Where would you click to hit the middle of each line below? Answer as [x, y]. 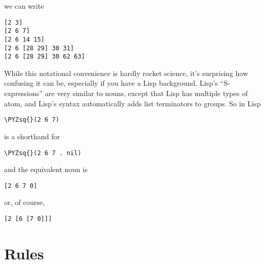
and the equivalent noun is [46, 169]
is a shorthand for [32, 136]
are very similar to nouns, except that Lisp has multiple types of [146, 93]
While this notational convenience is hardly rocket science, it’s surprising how [126, 73]
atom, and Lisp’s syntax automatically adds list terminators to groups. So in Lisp [132, 103]
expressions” [23, 93]
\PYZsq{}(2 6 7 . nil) [43, 153]
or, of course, [25, 202]
